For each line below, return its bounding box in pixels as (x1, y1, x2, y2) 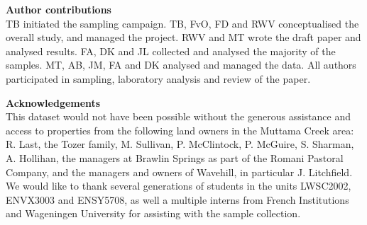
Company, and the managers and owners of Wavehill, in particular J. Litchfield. (6, 164, 353, 179)
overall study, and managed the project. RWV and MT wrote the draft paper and (6, 30, 361, 45)
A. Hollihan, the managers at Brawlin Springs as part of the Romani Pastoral (6, 150, 344, 165)
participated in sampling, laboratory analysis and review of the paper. (6, 71, 311, 86)
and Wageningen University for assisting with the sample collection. (6, 206, 301, 221)
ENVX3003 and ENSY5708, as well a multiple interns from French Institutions (6, 192, 349, 207)
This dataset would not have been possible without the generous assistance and (6, 109, 351, 124)
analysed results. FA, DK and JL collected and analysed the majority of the (6, 43, 336, 58)
